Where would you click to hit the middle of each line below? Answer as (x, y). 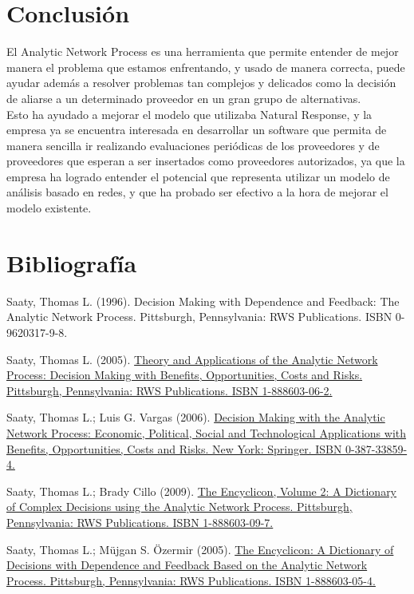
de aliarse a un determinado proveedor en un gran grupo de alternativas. (184, 98)
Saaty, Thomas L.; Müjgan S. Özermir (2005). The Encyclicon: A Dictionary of (200, 549)
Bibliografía (72, 262)
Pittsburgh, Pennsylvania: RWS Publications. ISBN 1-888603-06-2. (170, 390)
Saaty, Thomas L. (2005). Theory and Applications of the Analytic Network (192, 359)
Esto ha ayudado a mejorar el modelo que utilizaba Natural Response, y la (189, 114)
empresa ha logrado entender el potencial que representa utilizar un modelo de (198, 176)
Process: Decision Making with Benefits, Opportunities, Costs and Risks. (185, 375)
